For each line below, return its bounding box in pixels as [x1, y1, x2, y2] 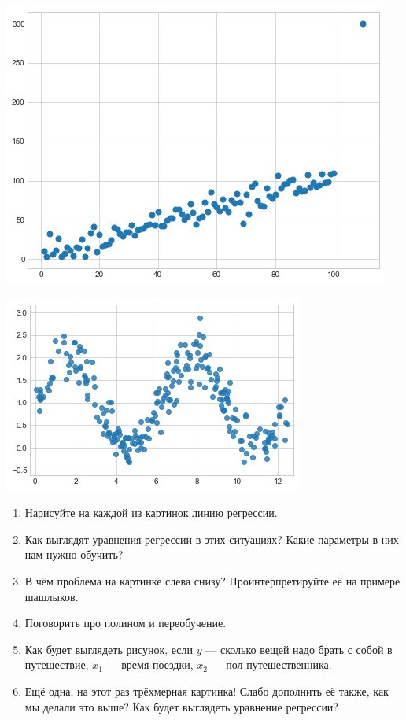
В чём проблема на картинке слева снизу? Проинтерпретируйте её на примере [24, 572, 400, 589]
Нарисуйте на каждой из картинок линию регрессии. [24, 504, 278, 521]
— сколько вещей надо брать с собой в [205, 641, 393, 657]
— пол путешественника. [211, 656, 332, 673]
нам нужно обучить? [24, 546, 124, 563]
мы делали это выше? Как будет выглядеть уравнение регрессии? [24, 698, 338, 714]
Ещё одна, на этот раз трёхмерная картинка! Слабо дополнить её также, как [24, 682, 389, 699]
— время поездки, [106, 656, 194, 673]
